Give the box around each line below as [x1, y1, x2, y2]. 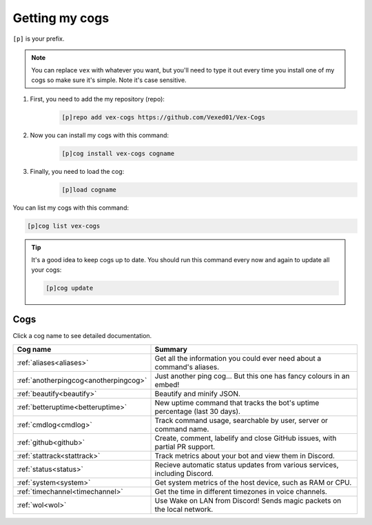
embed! [154, 379, 180, 389]
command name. [154, 424, 209, 434]
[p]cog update [45, 284, 94, 292]
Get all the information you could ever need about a [154, 353, 322, 363]
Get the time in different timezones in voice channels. [154, 486, 327, 496]
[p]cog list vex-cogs [27, 222, 101, 230]
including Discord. [154, 468, 214, 478]
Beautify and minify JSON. [154, 388, 241, 398]
